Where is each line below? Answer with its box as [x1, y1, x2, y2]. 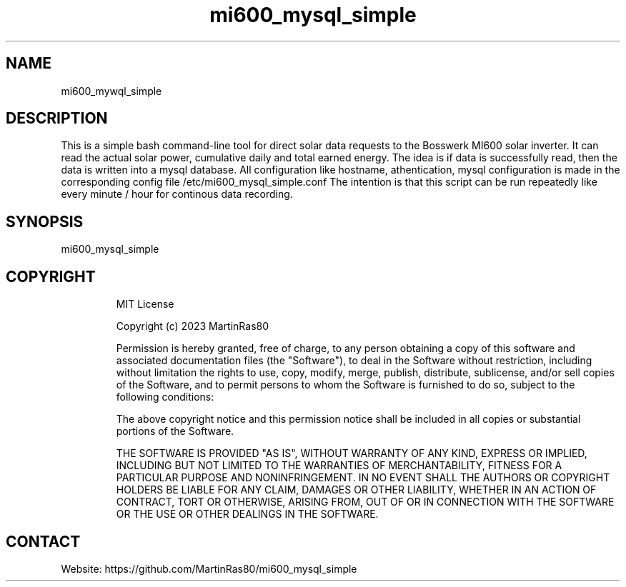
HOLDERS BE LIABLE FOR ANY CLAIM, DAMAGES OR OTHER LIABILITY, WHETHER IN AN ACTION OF [116, 483, 597, 496]
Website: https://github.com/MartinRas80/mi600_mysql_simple [61, 562, 357, 575]
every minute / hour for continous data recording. [61, 188, 293, 201]
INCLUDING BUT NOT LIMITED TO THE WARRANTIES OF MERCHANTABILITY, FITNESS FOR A [116, 459, 562, 472]
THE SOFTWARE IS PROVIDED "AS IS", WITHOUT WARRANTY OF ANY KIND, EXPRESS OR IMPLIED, [116, 447, 587, 460]
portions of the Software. [116, 425, 234, 438]
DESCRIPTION [6, 109, 108, 128]
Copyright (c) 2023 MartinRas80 [116, 320, 269, 333]
